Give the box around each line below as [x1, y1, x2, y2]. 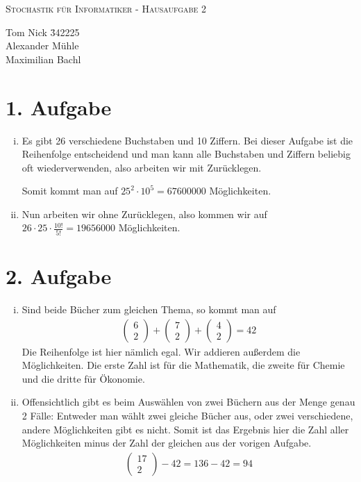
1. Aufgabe [6, 92, 112, 121]
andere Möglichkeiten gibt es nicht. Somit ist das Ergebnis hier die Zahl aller [22, 422, 349, 436]
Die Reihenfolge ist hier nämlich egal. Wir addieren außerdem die [22, 344, 301, 358]
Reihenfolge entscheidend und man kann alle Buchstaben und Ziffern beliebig [22, 147, 351, 161]
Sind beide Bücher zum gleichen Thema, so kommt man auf [22, 301, 276, 316]
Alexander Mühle [6, 38, 79, 53]
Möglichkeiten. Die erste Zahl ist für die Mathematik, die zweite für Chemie [22, 358, 345, 372]
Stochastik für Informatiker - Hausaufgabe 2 [6, 1, 207, 15]
